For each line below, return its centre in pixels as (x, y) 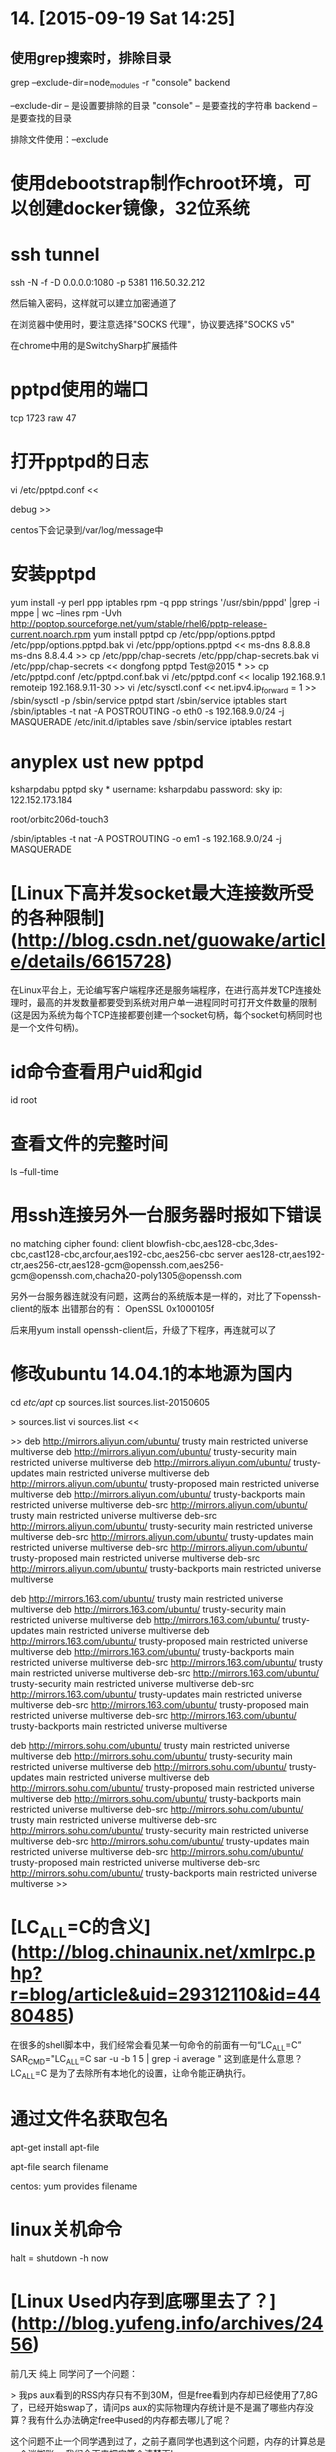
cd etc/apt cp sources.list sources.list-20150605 (110, 1403)
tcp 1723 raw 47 (43, 418)
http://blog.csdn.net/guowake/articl (171, 939)
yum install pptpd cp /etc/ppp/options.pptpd (184, 634)
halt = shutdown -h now (59, 2258)
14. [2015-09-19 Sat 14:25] (123, 18)
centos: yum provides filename (74, 2186)
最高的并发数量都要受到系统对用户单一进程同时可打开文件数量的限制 (176, 1003)
